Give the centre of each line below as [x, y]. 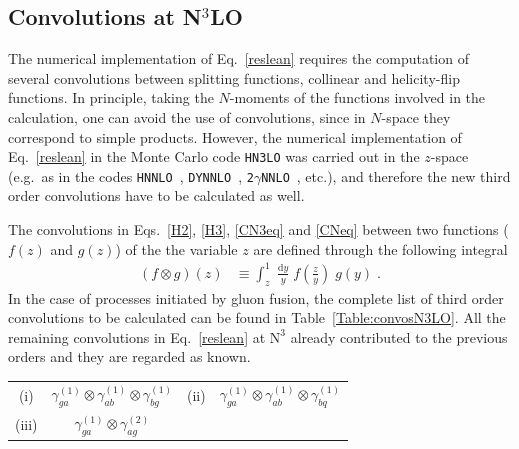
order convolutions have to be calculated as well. [156, 195]
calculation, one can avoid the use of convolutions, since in [187, 116]
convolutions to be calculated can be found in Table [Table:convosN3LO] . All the [257, 317]
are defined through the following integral [380, 248]
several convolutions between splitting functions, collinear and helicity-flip [234, 77]
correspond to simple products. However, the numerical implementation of [235, 136]
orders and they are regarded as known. [129, 356]
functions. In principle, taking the [111, 97]
